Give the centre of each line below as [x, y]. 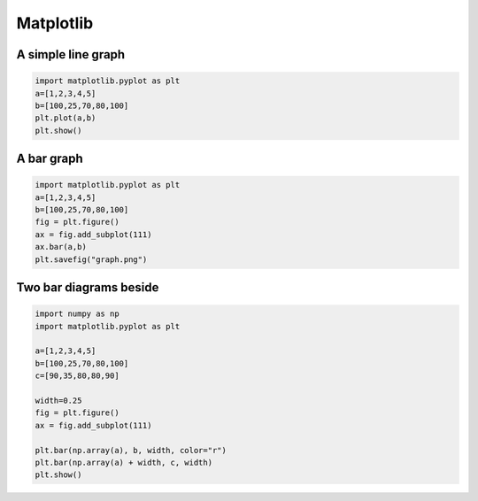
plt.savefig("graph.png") [91, 259]
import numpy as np [77, 314]
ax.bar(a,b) [61, 247]
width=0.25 [58, 400]
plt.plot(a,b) [66, 118]
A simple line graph [71, 54]
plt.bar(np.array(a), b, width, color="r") [131, 450]
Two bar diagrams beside [88, 288]
